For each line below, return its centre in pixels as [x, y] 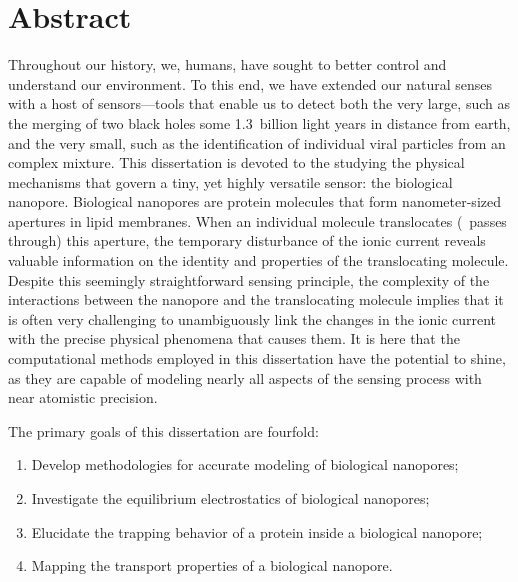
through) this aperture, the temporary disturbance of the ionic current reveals [247, 240]
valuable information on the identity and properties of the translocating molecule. [258, 260]
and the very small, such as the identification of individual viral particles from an [257, 142]
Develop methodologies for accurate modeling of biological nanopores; [245, 464]
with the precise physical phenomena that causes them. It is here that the [234, 338]
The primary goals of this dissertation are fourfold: [163, 430]
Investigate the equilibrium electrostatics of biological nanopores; [230, 498]
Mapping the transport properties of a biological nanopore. [212, 565]
